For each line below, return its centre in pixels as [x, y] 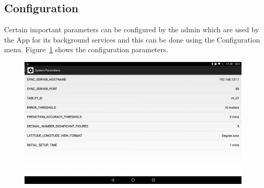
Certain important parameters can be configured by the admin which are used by [132, 29]
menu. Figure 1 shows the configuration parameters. [86, 49]
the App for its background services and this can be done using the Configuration [132, 39]
